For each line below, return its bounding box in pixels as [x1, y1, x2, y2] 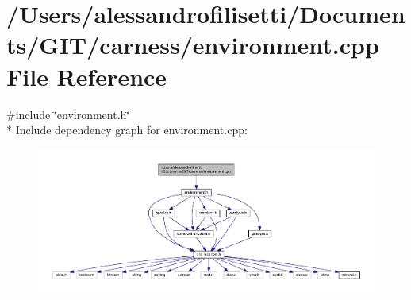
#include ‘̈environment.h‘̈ [6, 106, 130, 122]
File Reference [6, 60, 167, 92]
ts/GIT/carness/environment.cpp [6, 29, 379, 61]
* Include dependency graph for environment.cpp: [6, 121, 248, 138]
